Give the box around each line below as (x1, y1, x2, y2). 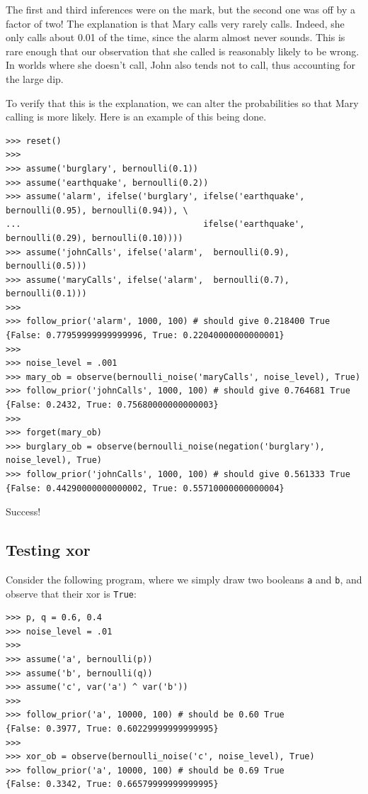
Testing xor (6, 539, 91, 561)
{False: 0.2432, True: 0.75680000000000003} (6, 400, 219, 410)
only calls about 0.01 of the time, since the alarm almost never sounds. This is (6, 30, 345, 45)
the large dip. (6, 71, 64, 86)
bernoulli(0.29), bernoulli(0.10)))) (6, 233, 183, 243)
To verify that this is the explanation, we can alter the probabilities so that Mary (6, 95, 359, 110)
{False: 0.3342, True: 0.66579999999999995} (6, 779, 219, 790)
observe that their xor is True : (6, 586, 137, 600)
